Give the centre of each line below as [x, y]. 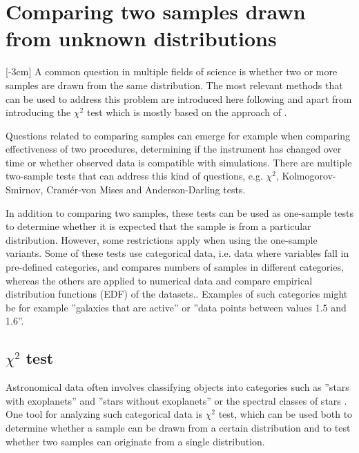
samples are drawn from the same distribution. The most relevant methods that [174, 85]
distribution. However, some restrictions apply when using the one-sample [162, 239]
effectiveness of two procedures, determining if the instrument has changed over [174, 149]
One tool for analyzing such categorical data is [104, 414]
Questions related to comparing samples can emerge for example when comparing [178, 135]
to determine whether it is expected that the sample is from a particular [158, 226]
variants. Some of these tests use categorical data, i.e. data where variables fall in [177, 253]
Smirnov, [25, 190]
